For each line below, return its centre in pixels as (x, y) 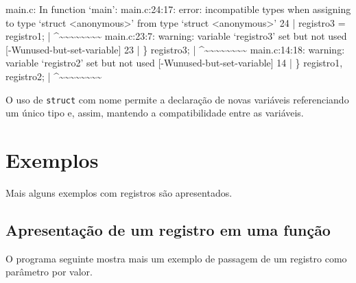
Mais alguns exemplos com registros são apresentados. (119, 192)
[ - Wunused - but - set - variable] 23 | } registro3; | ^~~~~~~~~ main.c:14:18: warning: (175, 49)
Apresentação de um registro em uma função (168, 229)
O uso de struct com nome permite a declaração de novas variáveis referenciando (177, 99)
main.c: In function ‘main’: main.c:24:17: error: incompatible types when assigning (178, 9)
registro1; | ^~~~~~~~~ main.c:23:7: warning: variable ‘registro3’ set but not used (176, 36)
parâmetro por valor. (49, 272)
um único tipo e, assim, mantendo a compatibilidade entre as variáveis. (155, 113)
